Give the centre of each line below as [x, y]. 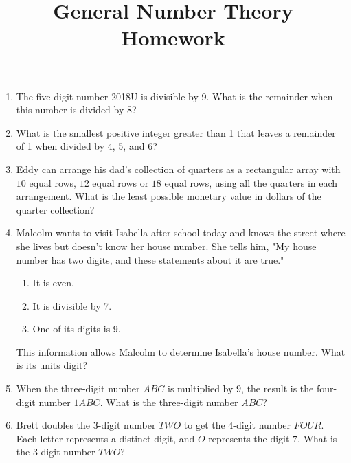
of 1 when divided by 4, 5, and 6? [87, 146]
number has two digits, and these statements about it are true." [150, 259]
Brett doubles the [53, 425]
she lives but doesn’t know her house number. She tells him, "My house [166, 246]
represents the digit [249, 438]
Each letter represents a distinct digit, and [105, 438]
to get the [204, 425]
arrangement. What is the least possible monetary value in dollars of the [169, 196]
